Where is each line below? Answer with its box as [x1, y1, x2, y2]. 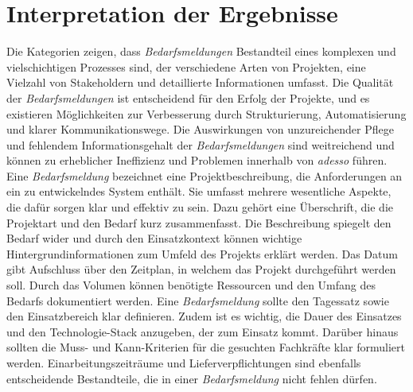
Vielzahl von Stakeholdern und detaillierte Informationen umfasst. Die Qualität [6, 74, 394, 91]
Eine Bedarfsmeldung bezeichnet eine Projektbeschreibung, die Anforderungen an [6, 167, 403, 184]
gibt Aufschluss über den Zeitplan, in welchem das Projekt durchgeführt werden [6, 261, 396, 278]
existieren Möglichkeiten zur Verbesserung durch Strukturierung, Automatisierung [6, 105, 407, 122]
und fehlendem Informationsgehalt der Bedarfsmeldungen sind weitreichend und [6, 136, 395, 153]
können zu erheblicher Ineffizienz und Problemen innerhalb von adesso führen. [6, 152, 388, 169]
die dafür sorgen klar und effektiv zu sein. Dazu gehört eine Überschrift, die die [6, 199, 394, 215]
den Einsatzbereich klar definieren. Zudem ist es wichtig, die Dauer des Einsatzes [6, 308, 402, 324]
